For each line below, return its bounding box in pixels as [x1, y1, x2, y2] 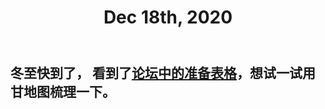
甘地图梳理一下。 [10, 84, 116, 101]
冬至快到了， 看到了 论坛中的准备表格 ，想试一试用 [10, 65, 316, 82]
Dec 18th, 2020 [103, 6, 233, 29]
